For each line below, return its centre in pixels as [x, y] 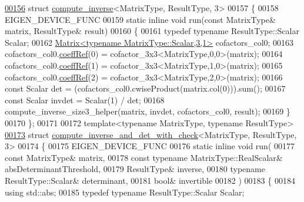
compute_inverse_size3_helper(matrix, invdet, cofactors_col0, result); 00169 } [148, 111]
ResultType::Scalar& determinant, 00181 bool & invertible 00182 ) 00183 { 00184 [150, 180]
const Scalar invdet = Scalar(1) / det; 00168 [85, 100]
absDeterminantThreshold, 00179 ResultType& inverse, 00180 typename [135, 169]
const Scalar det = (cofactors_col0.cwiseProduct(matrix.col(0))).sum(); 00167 [145, 88]
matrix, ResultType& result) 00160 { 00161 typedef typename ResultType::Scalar [152, 31]
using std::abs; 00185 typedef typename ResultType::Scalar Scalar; [125, 192]
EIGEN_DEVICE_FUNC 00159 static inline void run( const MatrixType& [140, 19]
